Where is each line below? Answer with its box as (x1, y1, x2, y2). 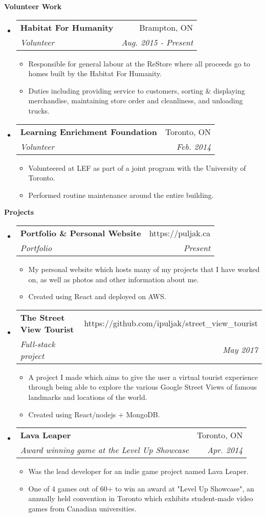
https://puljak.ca (149, 227, 211, 239)
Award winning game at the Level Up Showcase (20, 444, 189, 456)
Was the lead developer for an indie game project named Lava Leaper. (28, 466, 249, 477)
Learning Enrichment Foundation (20, 125, 157, 138)
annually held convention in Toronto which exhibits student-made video (28, 493, 253, 504)
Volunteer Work (4, 1, 62, 11)
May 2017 (223, 344, 258, 356)
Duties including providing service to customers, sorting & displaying (28, 85, 245, 96)
